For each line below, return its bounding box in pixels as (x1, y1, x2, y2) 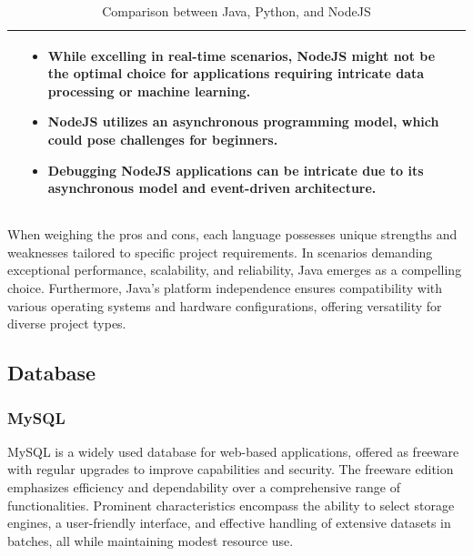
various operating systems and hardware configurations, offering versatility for (7, 296, 442, 315)
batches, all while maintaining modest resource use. (7, 531, 294, 550)
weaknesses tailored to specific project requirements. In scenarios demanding (7, 242, 433, 261)
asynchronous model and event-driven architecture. (47, 178, 377, 197)
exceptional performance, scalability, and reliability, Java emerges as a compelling (7, 260, 462, 279)
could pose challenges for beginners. (47, 129, 278, 148)
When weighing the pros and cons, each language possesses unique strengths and (7, 225, 458, 244)
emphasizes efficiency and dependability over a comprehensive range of (7, 478, 400, 496)
